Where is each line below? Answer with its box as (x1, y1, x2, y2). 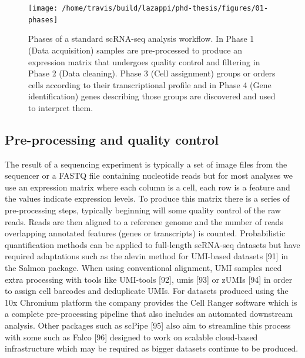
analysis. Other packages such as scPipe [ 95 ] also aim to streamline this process (5, 319, 291, 331)
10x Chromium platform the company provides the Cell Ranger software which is (5, 296, 297, 308)
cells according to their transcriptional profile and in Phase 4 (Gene (28, 78, 272, 91)
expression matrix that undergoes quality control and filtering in (28, 55, 260, 68)
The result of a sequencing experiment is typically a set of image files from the (5, 158, 287, 170)
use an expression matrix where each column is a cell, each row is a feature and (5, 180, 290, 193)
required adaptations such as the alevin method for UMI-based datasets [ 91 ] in (5, 250, 289, 262)
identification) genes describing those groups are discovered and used (28, 90, 276, 102)
